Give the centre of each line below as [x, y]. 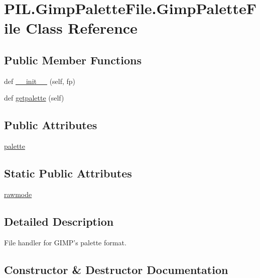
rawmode [18, 194]
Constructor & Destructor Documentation [116, 269]
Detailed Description [59, 221]
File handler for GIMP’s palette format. [65, 242]
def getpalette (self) [34, 98]
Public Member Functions [73, 60]
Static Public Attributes [68, 173]
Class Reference [82, 28]
